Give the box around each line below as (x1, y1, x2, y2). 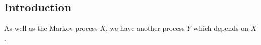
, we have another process (105, 23, 185, 33)
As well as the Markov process (4, 23, 98, 33)
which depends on (193, 23, 249, 33)
